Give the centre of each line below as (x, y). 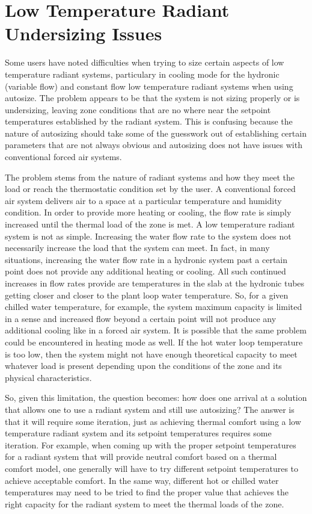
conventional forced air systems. (63, 157)
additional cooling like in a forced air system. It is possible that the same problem (156, 330)
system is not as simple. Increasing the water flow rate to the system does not (148, 236)
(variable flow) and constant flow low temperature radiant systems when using (149, 86)
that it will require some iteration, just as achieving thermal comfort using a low (153, 421)
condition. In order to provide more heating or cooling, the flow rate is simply (148, 212)
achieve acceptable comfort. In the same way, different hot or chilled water (142, 480)
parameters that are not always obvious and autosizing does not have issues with (154, 145)
